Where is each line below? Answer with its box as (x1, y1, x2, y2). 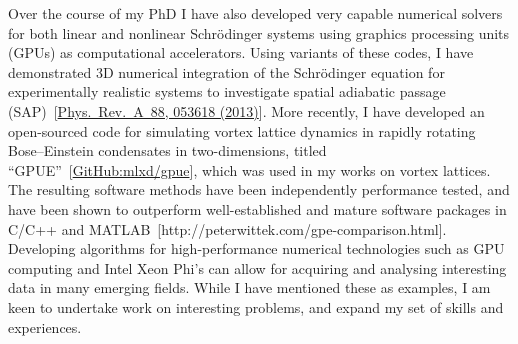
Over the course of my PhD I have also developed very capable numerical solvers (8, 3, 503, 23)
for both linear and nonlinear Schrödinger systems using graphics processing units (8, 22, 510, 43)
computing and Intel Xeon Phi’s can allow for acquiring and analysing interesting (8, 257, 507, 278)
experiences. (8, 316, 82, 337)
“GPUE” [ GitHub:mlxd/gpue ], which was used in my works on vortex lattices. (8, 159, 491, 180)
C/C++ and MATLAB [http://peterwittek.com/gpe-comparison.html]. (8, 218, 447, 239)
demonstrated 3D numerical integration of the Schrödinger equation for (8, 61, 445, 82)
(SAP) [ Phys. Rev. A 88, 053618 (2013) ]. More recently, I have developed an (8, 100, 485, 121)
